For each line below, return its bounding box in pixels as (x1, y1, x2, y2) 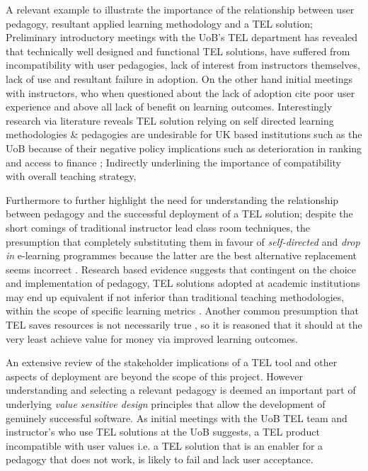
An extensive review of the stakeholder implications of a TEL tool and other (6, 355, 338, 370)
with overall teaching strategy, (6, 169, 137, 183)
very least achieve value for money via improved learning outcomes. (6, 331, 298, 346)
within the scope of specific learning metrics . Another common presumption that (6, 303, 360, 318)
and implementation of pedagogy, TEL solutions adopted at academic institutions (6, 276, 360, 290)
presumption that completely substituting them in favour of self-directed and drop (6, 234, 360, 249)
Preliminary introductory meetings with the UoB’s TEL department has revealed (6, 30, 358, 45)
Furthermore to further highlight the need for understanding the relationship (6, 192, 339, 207)
